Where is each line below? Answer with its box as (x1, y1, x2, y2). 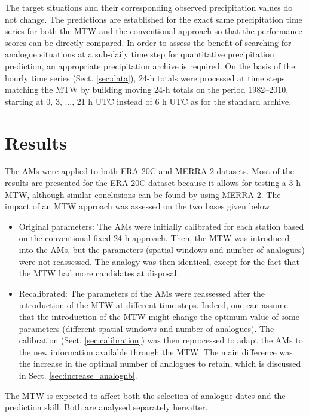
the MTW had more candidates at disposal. (19, 267, 179, 279)
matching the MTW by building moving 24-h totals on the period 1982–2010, (5, 83, 289, 96)
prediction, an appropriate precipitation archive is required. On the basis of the (5, 59, 295, 72)
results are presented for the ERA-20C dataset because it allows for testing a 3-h (5, 176, 301, 189)
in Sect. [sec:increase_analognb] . (19, 369, 137, 381)
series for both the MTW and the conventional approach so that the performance (5, 25, 302, 37)
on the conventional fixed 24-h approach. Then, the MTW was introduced (19, 232, 290, 244)
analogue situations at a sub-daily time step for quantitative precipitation (5, 48, 274, 60)
